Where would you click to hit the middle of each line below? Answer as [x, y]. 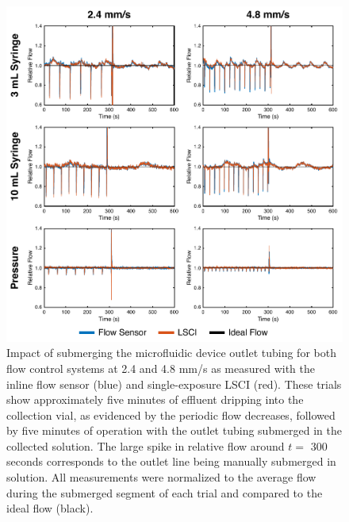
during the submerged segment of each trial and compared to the [165, 492]
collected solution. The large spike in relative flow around [146, 445]
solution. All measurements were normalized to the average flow [161, 477]
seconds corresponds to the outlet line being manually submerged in [171, 461]
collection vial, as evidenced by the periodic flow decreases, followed [171, 415]
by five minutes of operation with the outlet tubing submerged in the [174, 430]
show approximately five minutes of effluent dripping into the [155, 399]
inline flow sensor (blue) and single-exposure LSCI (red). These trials [174, 384]
